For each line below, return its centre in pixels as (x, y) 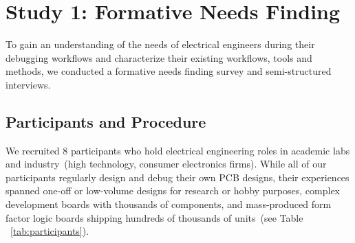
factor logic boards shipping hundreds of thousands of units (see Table (154, 217)
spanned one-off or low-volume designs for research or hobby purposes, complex (173, 190)
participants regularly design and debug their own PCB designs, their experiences (177, 177)
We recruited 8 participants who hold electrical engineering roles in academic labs (178, 150)
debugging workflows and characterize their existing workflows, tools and (159, 57)
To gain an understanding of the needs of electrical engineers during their (160, 44)
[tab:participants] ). (50, 231)
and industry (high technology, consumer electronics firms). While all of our (166, 164)
